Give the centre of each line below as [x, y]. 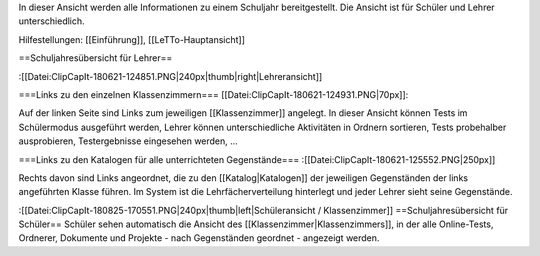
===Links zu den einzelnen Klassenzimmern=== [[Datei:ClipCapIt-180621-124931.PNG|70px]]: [213, 94]
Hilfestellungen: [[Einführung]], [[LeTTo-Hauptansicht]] [131, 39]
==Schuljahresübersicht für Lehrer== [95, 58]
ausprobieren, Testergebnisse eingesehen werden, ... [128, 141]
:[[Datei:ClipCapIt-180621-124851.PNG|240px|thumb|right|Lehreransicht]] [170, 76]
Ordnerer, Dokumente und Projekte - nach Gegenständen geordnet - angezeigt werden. [199, 238]
